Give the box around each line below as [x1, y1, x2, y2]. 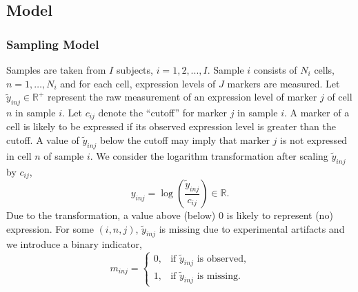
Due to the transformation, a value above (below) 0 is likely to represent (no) [6, 208, 333, 222]
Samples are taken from [6, 63, 106, 76]
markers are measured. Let [227, 76, 340, 90]
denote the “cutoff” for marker [98, 105, 227, 119]
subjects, [116, 63, 153, 76]
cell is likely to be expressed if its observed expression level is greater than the [6, 119, 336, 134]
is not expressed [280, 133, 348, 147]
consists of [253, 63, 297, 76]
